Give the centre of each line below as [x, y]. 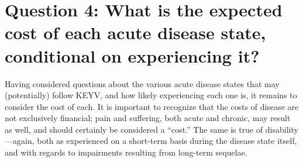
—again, [20, 141]
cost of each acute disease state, [135, 32]
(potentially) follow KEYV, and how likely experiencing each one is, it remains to [151, 95]
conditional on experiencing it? [132, 55]
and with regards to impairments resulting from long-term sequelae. [126, 152]
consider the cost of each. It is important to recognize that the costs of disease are [152, 106]
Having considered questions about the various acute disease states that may [142, 83]
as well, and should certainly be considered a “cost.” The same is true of [134, 129]
